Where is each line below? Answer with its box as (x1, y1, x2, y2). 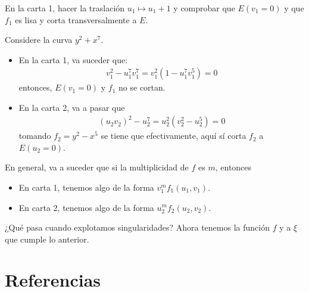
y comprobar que (173, 2, 235, 14)
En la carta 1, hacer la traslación (5, 2, 125, 14)
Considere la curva (5, 33, 73, 46)
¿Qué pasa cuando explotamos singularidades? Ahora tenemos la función (5, 221, 270, 234)
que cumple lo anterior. (5, 232, 89, 245)
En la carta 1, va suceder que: (18, 53, 128, 66)
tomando (18, 129, 51, 142)
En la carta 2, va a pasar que (18, 101, 125, 113)
